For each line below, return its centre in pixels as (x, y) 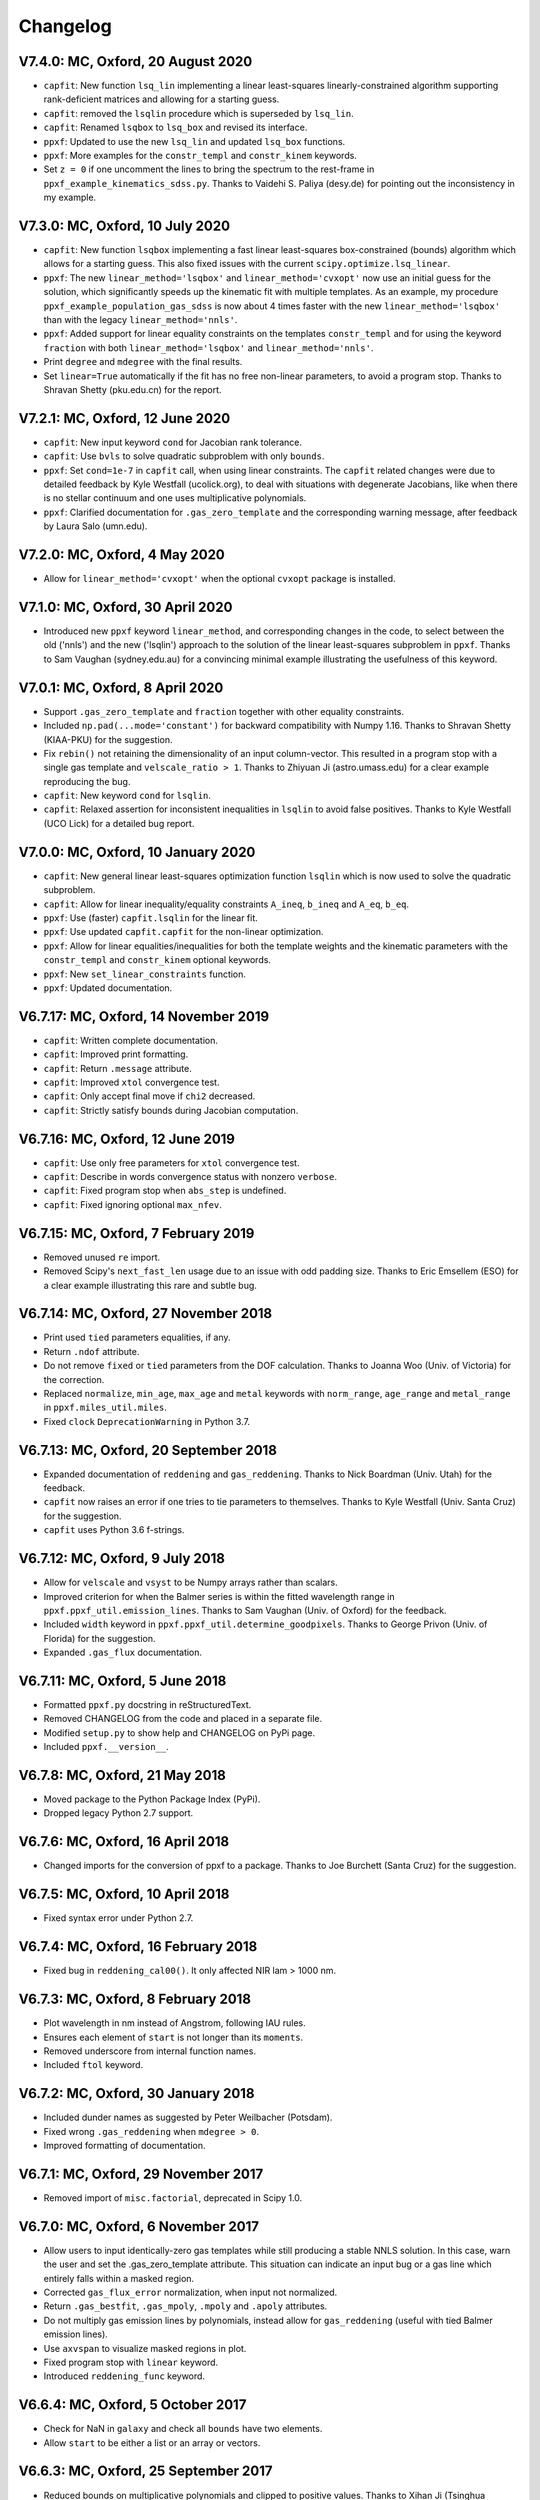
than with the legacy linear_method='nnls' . (140, 320)
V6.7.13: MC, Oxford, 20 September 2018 (147, 1450)
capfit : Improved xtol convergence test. (131, 1082)
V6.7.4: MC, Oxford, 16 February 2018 (138, 1946)
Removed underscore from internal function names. (150, 2051)
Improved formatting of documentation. (124, 2145)
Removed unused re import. (102, 1257)
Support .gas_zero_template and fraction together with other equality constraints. (224, 711)
